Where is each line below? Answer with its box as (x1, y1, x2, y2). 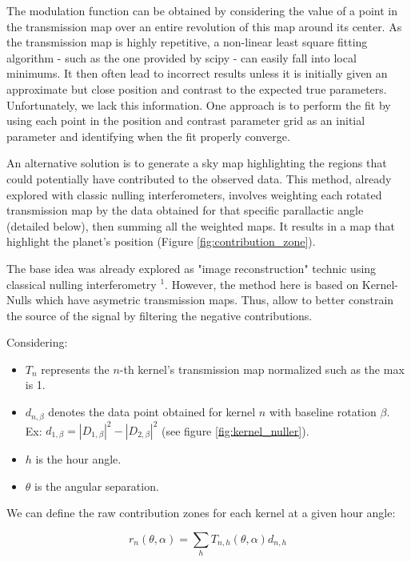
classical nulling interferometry (6, 275, 157, 292)
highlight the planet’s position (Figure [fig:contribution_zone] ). (6, 233, 316, 250)
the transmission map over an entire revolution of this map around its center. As (6, 18, 402, 34)
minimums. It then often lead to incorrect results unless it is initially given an (6, 65, 388, 82)
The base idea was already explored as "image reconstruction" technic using (6, 259, 377, 276)
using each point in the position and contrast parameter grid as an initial (6, 112, 365, 129)
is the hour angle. (35, 451, 122, 468)
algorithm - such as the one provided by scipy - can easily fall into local (6, 49, 357, 66)
